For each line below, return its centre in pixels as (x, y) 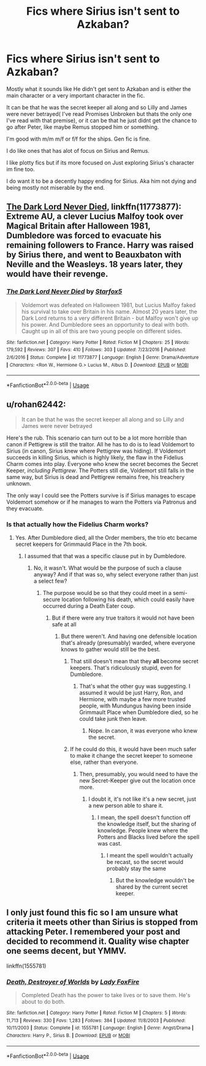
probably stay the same (136, 869)
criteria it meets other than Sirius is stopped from (102, 922)
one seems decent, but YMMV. (67, 951)
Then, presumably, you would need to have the (139, 774)
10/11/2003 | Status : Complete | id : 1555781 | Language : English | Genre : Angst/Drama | (100, 1028)
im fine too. (21, 169)
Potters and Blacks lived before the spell (148, 837)
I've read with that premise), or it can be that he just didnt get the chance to (102, 120)
